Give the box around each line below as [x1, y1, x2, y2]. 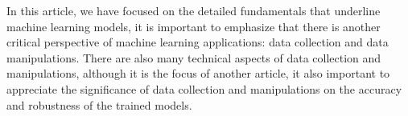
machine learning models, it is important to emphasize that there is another [6, 18, 381, 34]
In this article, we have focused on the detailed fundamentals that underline [6, 2, 381, 18]
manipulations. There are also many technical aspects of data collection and [6, 49, 381, 66]
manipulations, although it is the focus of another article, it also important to [6, 65, 390, 82]
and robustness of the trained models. [6, 96, 192, 113]
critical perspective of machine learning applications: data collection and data [6, 34, 389, 50]
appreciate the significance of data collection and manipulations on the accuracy [6, 80, 402, 97]
